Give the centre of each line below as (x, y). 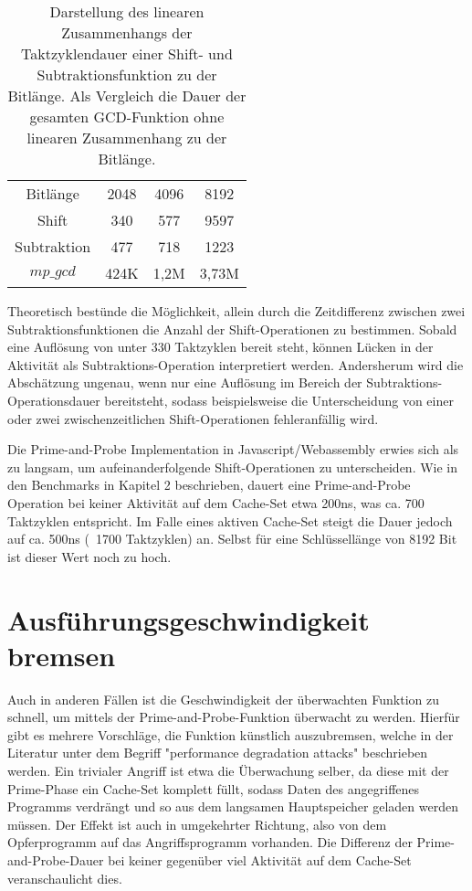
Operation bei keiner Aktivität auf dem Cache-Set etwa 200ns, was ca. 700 (216, 502)
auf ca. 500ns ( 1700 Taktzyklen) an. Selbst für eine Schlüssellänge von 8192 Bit (232, 539)
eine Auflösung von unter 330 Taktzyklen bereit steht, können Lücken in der (220, 347)
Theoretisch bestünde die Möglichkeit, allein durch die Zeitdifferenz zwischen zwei (236, 311)
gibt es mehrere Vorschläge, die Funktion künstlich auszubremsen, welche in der (231, 734)
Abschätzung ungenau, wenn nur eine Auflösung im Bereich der (185, 382)
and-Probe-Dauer (56, 859)
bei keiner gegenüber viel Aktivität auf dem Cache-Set (260, 859)
